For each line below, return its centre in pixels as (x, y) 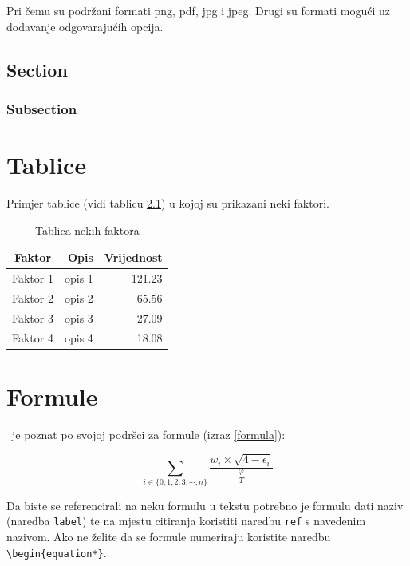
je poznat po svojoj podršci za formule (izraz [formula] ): (148, 434)
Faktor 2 (33, 297)
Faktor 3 (33, 317)
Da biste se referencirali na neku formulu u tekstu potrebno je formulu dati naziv (205, 505)
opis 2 (79, 297)
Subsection (42, 108)
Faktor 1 (33, 277)
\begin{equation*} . (57, 552)
